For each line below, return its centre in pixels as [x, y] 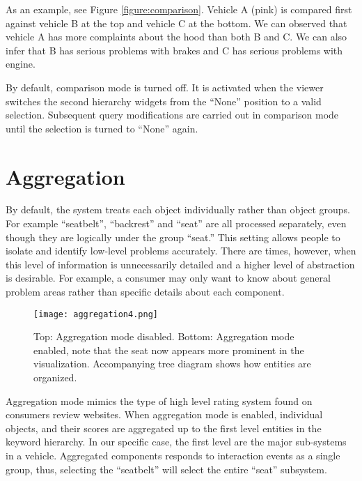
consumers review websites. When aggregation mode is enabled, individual [164, 414]
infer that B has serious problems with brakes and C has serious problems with [174, 50]
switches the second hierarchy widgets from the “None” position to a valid [164, 101]
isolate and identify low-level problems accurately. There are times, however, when [181, 251]
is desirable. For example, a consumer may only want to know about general [168, 278]
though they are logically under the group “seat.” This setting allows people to [173, 237]
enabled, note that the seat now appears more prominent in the [169, 350]
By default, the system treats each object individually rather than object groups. [178, 209]
